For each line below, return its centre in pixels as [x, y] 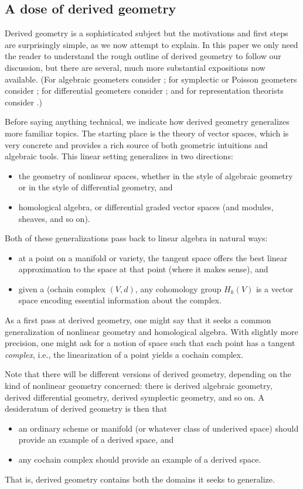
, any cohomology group [178, 288]
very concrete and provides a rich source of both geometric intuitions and [136, 144]
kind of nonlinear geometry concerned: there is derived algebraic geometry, [139, 386]
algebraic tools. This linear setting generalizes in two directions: [119, 156]
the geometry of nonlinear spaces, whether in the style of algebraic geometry [156, 175]
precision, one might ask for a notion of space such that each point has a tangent [150, 343]
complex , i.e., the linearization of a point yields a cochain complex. [124, 354]
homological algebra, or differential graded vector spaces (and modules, [146, 206]
